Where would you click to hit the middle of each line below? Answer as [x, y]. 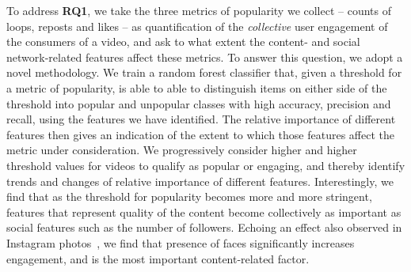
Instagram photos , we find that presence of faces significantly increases [181, 242]
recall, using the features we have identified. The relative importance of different [201, 119]
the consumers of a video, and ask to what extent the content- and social [183, 42]
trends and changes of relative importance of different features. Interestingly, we [200, 181]
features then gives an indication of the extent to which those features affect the [200, 134]
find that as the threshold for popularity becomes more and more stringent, [189, 196]
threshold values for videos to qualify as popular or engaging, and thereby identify [206, 165]
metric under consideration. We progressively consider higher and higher [182, 150]
